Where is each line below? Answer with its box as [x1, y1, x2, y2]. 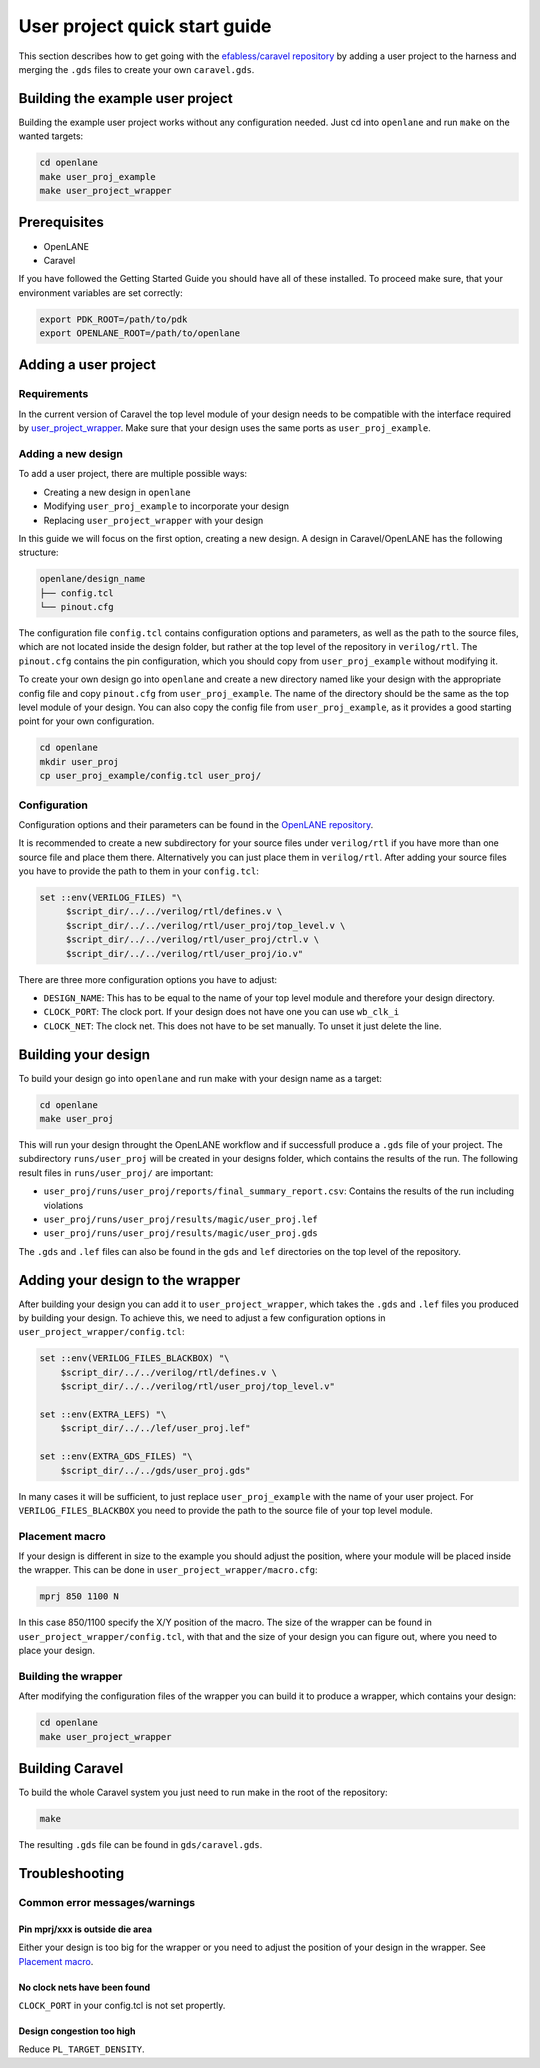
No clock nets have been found [18, 1981, 151, 1993]
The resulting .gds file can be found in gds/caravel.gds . [18, 1839, 263, 1851]
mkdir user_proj [39, 756, 120, 767]
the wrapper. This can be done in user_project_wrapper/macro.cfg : [18, 1564, 318, 1576]
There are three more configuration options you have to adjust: [18, 973, 278, 985]
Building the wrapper [18, 1669, 123, 1683]
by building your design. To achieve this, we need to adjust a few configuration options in [18, 1312, 386, 1324]
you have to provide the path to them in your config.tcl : [18, 865, 260, 877]
